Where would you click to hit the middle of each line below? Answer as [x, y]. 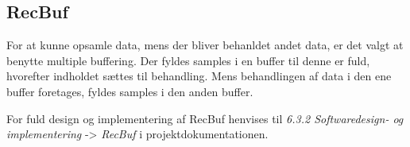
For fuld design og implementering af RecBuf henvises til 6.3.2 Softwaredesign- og [205, 118]
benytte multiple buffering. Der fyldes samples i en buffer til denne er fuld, [188, 60]
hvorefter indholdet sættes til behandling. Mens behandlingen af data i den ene [199, 76]
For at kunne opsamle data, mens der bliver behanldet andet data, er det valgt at [205, 45]
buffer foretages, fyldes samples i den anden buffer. [130, 91]
